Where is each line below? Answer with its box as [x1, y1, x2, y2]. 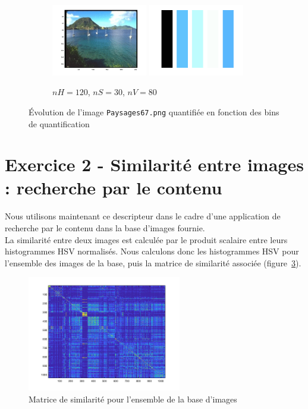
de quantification [29, 117, 90, 130]
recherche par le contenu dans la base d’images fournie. [5, 222, 205, 234]
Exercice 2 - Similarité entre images [5, 152, 304, 177]
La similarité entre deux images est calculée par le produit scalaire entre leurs [5, 233, 288, 246]
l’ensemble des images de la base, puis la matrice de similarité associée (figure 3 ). [5, 256, 301, 269]
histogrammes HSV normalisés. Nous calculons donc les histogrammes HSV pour [5, 245, 299, 257]
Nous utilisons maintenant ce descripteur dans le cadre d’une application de [5, 210, 281, 222]
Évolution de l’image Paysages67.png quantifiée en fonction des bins [29, 105, 279, 118]
